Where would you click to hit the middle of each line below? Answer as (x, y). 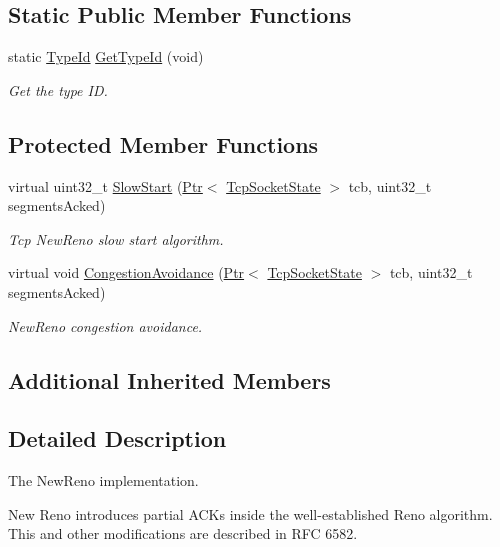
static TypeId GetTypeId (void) (106, 56)
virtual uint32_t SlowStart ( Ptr (105, 185)
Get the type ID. (58, 89)
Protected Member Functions (163, 143)
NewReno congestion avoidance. (105, 325)
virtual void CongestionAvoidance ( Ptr (126, 272)
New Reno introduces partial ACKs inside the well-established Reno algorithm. (250, 513)
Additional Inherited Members (169, 379)
